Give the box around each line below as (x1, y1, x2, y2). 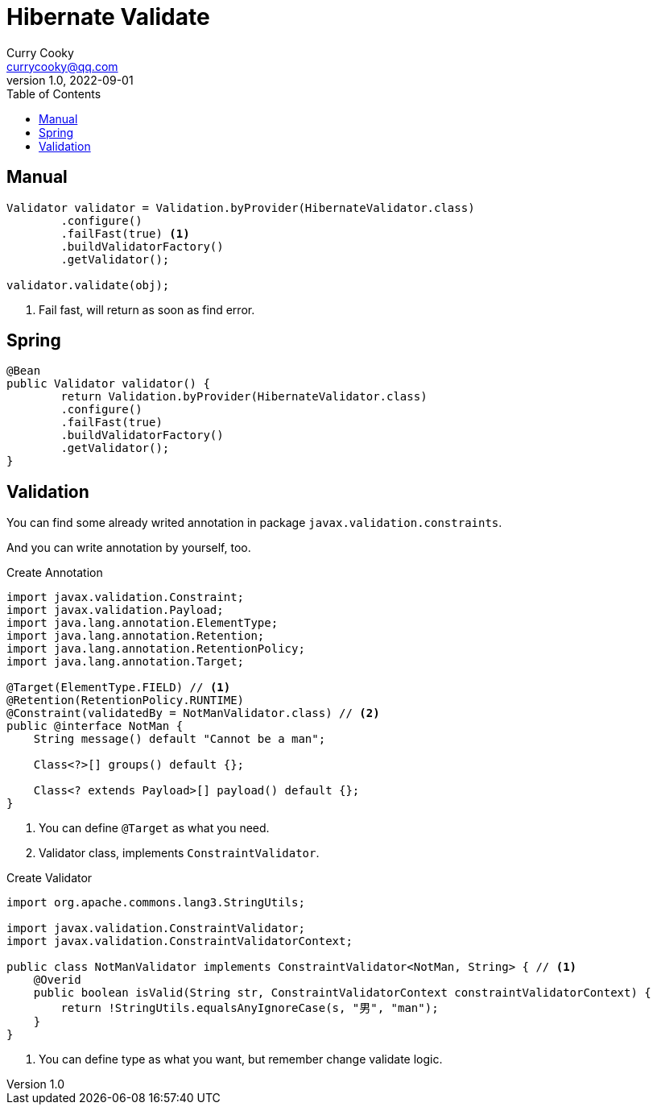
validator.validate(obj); (6, 278, 170, 292)
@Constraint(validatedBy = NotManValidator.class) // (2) (6, 707, 380, 720)
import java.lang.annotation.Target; (6, 655, 245, 669)
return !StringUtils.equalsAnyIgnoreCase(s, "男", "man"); (60, 1001, 439, 1015)
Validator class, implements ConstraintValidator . (39, 846, 320, 860)
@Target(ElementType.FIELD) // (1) (6, 681, 231, 694)
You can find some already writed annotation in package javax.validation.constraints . (6, 516, 502, 530)
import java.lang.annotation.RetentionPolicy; (6, 642, 305, 656)
